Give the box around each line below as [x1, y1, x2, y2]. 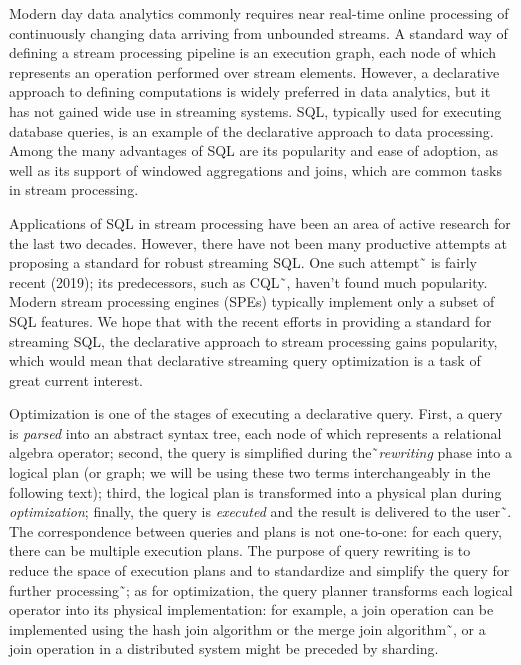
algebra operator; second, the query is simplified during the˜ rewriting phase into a [9, 442, 512, 463]
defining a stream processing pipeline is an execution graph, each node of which [9, 42, 496, 63]
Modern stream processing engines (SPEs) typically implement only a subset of [9, 291, 495, 312]
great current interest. [9, 369, 144, 390]
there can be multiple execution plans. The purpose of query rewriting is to [9, 540, 471, 561]
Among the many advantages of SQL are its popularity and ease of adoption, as [9, 140, 499, 161]
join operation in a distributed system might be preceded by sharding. [9, 638, 439, 659]
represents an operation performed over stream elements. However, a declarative [9, 61, 500, 82]
